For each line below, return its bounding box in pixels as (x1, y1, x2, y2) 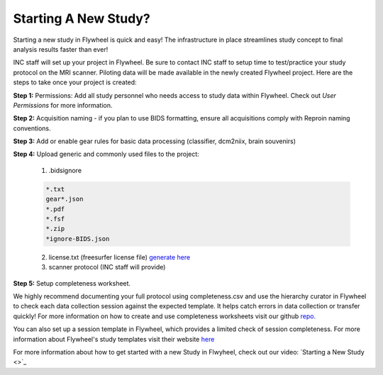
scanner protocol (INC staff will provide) (48, 263, 166, 272)
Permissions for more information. (13, 101, 113, 109)
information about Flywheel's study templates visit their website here (13, 335, 215, 343)
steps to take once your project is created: (13, 78, 138, 86)
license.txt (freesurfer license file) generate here (48, 252, 191, 262)
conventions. (13, 124, 51, 133)
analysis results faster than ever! (13, 45, 109, 53)
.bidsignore (48, 166, 82, 174)
